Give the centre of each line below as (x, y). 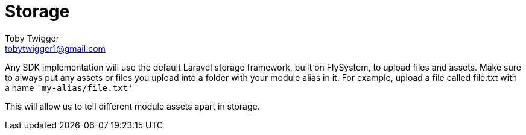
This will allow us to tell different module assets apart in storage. (132, 106)
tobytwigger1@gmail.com (55, 48)
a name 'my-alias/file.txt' (69, 87)
